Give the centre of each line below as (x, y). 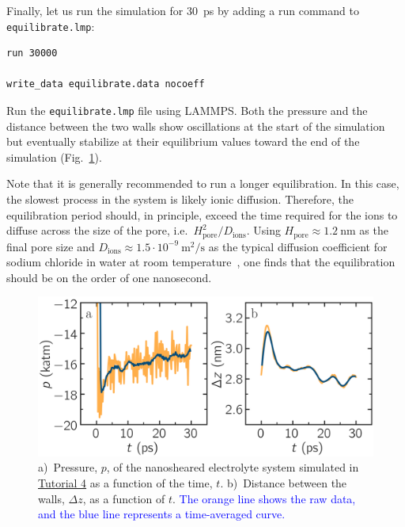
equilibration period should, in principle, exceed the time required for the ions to (202, 214)
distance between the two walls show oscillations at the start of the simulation (196, 126)
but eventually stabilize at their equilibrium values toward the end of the (183, 141)
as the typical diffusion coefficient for (298, 246)
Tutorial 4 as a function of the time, (125, 482)
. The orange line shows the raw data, (264, 498)
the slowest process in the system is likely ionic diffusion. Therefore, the (180, 199)
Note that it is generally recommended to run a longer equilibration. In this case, (203, 183)
